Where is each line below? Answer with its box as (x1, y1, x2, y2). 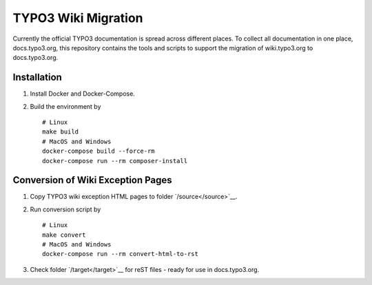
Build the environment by (30, 102, 101, 110)
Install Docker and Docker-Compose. (30, 89, 136, 98)
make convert (42, 231, 86, 239)
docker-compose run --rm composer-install (42, 157, 188, 165)
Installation (12, 72, 62, 83)
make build (42, 128, 79, 136)
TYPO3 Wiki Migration (12, 10, 144, 25)
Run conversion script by (30, 205, 101, 213)
